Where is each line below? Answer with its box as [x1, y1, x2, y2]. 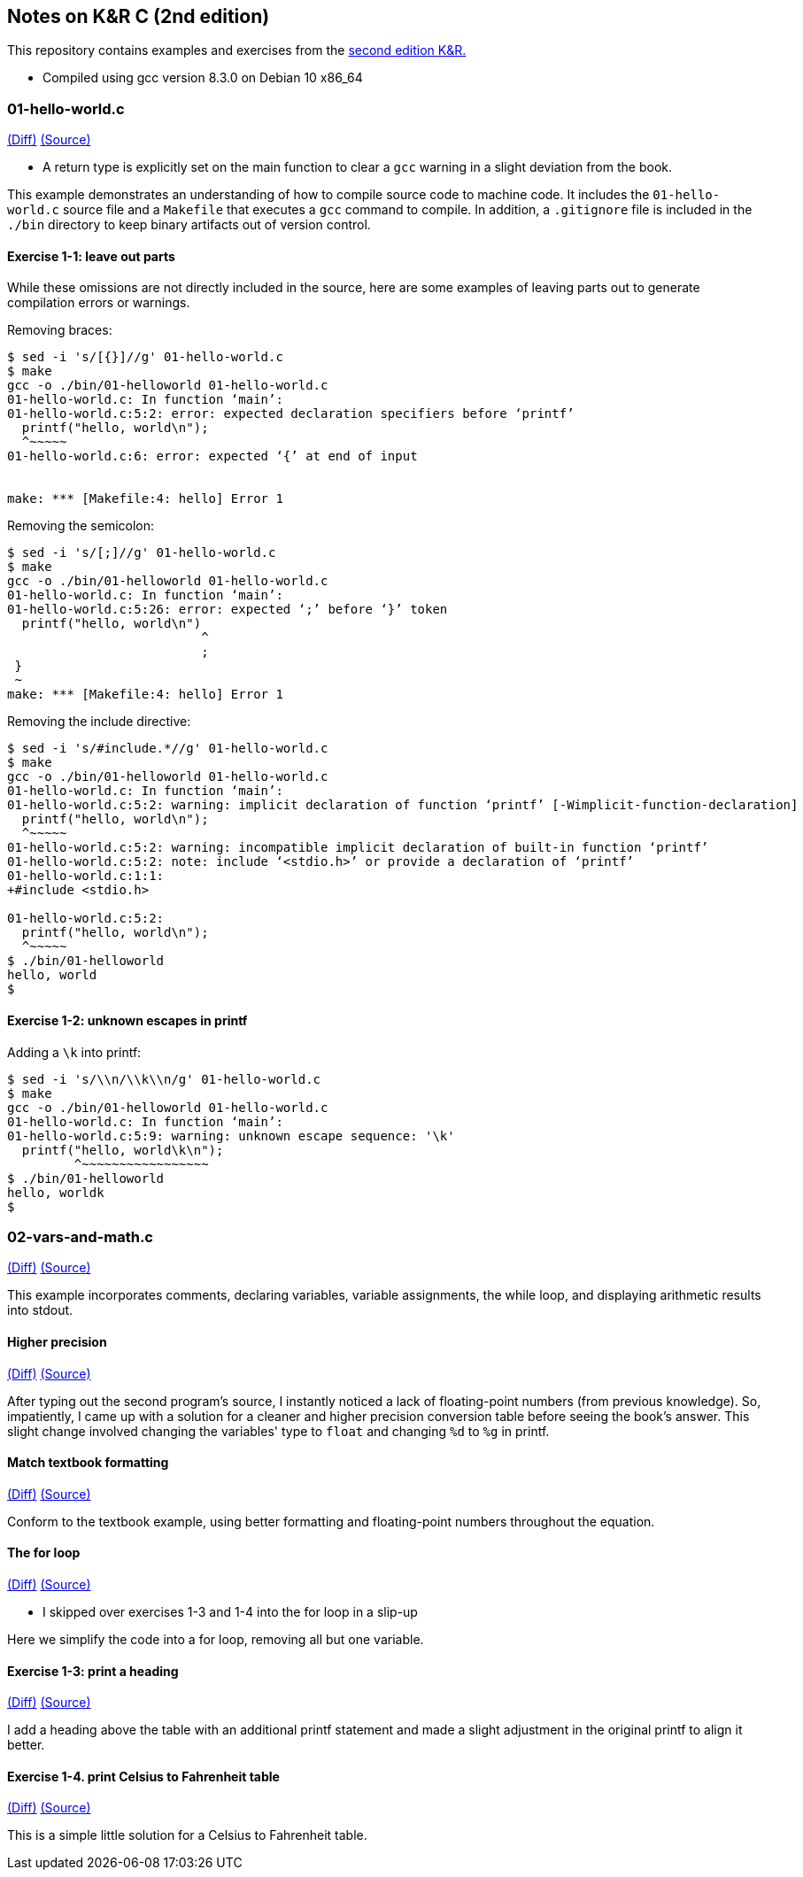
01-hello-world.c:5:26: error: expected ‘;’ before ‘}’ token [7, 602, 448, 617]
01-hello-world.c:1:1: [7, 869, 165, 884]
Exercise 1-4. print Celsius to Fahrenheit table [7, 1768, 280, 1784]
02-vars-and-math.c [7, 1227, 153, 1246]
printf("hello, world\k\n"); [21, 1142, 224, 1157]
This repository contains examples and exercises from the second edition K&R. [7, 42, 467, 58]
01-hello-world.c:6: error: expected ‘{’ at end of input [7, 449, 418, 464]
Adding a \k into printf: [7, 1044, 142, 1060]
